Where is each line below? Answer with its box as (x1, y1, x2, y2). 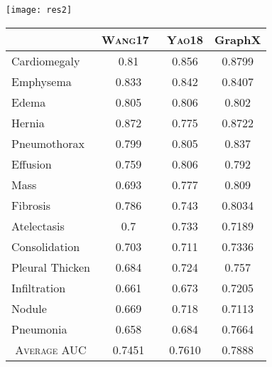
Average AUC (15, 341, 87, 358)
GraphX (214, 31, 261, 48)
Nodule (11, 299, 47, 317)
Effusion (11, 155, 52, 172)
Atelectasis (11, 217, 65, 234)
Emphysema (11, 73, 72, 90)
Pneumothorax (11, 134, 85, 151)
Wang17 (101, 31, 149, 48)
